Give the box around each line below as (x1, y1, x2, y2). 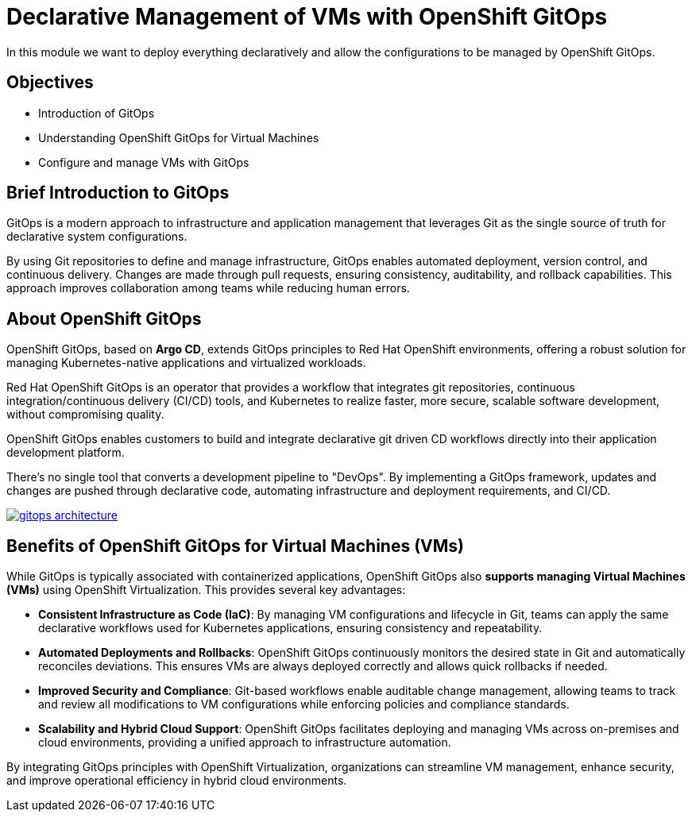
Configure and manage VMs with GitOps (38, 155, 249, 169)
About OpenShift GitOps (6, 308, 202, 329)
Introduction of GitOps (38, 106, 155, 120)
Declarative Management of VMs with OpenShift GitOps (6, 3, 608, 30)
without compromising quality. (6, 407, 164, 422)
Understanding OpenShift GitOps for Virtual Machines (38, 130, 319, 145)
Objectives (6, 72, 94, 93)
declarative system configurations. (6, 230, 187, 244)
